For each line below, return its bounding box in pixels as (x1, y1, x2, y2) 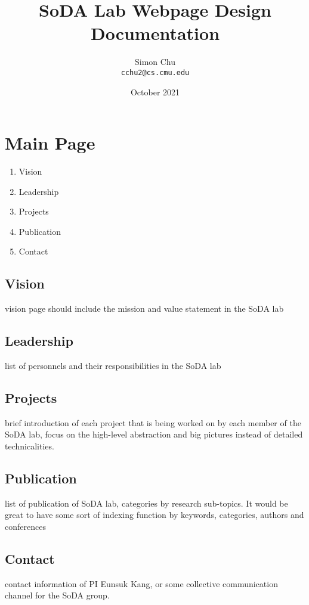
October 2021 (130, 85, 180, 98)
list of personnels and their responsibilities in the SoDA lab (5, 359, 221, 372)
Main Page (5, 131, 95, 155)
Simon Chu (134, 55, 176, 68)
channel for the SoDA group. (5, 589, 110, 601)
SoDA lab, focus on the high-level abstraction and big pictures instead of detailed (5, 428, 303, 440)
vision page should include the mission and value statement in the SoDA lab (5, 302, 284, 315)
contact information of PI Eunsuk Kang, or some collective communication (5, 577, 278, 590)
